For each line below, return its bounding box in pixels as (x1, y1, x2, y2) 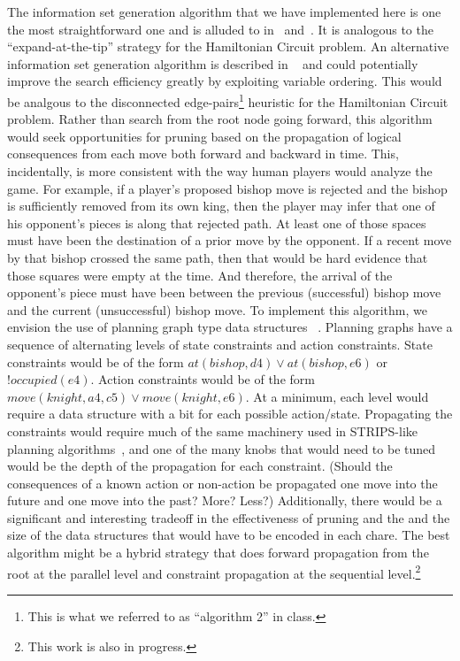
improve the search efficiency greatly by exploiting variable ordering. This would (7, 72, 442, 90)
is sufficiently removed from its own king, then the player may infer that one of (7, 196, 435, 215)
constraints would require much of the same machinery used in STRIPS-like (7, 421, 418, 440)
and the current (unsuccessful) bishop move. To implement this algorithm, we (7, 300, 427, 319)
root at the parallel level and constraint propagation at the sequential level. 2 (7, 561, 421, 582)
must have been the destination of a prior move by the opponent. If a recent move (7, 231, 452, 250)
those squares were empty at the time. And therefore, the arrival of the (7, 265, 393, 284)
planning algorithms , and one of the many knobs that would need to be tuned (7, 439, 436, 457)
